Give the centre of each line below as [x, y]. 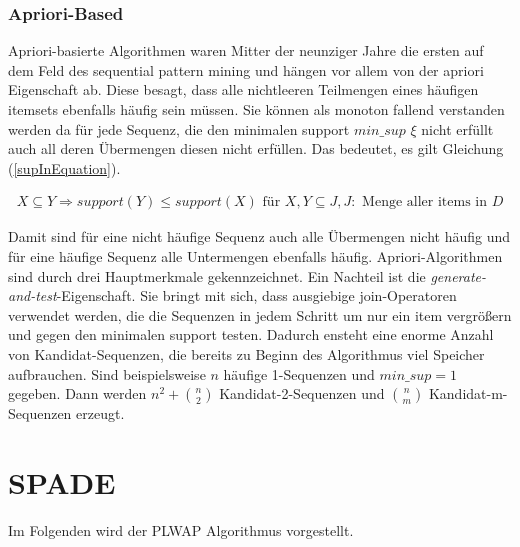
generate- [458, 275]
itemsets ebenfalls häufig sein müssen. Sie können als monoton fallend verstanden [256, 109]
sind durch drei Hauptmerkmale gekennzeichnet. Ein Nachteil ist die [217, 275]
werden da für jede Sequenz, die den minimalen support [179, 128]
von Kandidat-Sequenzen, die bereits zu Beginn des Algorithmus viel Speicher [246, 353]
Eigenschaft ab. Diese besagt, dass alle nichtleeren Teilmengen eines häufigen [243, 89]
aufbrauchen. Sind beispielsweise [107, 373]
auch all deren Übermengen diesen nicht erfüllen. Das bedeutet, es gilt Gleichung [256, 148]
